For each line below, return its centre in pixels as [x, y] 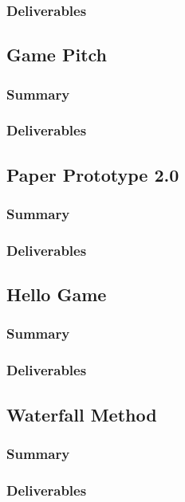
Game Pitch [57, 55]
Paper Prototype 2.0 [93, 174]
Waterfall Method [82, 414]
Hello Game [57, 294]
